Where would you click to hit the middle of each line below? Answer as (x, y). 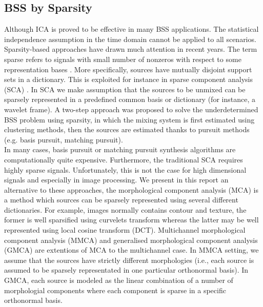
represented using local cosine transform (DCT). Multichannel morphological (125, 230)
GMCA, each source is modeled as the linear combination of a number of (119, 280)
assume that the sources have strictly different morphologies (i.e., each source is (129, 260)
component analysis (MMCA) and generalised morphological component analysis (131, 240)
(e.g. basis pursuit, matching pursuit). (64, 139)
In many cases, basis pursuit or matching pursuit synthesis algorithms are (120, 149)
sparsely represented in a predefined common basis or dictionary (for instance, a (130, 99)
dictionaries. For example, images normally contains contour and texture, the (125, 209)
